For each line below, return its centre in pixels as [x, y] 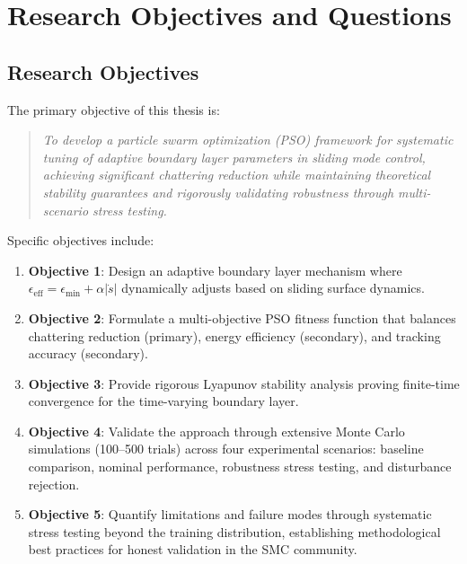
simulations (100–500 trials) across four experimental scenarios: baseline [226, 449]
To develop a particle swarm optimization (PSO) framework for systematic [248, 140]
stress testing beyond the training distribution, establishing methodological [234, 531]
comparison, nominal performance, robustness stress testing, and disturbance [240, 467]
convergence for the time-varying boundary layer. [163, 401]
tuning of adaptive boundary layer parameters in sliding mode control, [234, 157]
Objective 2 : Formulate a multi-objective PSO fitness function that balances [242, 317]
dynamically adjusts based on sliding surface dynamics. [273, 288]
